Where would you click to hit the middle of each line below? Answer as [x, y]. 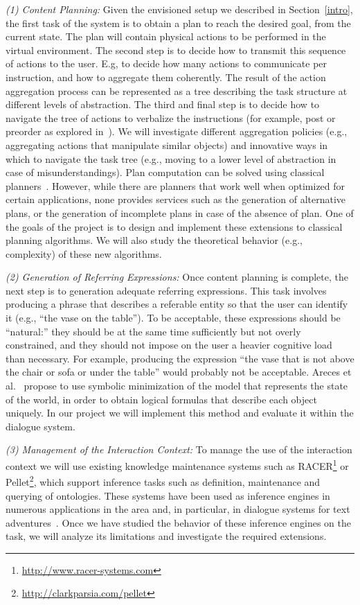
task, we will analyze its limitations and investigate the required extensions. [166, 536]
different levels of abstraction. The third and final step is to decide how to [163, 104]
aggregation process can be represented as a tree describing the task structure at [177, 90]
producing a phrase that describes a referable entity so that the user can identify [177, 304]
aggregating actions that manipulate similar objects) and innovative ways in [167, 144]
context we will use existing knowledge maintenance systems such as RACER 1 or [177, 465]
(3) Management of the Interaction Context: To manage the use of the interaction [179, 449]
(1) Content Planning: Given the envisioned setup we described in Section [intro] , [179, 9]
